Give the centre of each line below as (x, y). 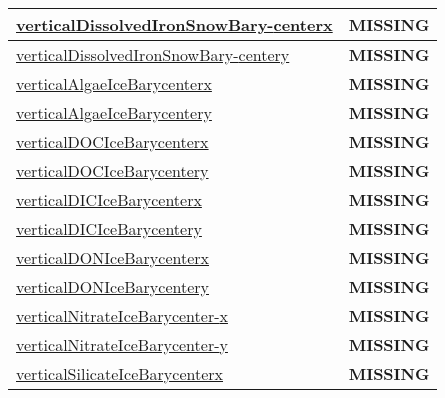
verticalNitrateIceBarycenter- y (122, 344)
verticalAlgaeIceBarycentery (114, 112)
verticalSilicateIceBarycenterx (120, 373)
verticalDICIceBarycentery (109, 228)
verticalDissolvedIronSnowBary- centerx (174, 24)
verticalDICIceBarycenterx (109, 199)
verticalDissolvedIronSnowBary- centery (153, 54)
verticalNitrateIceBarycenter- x (122, 315)
